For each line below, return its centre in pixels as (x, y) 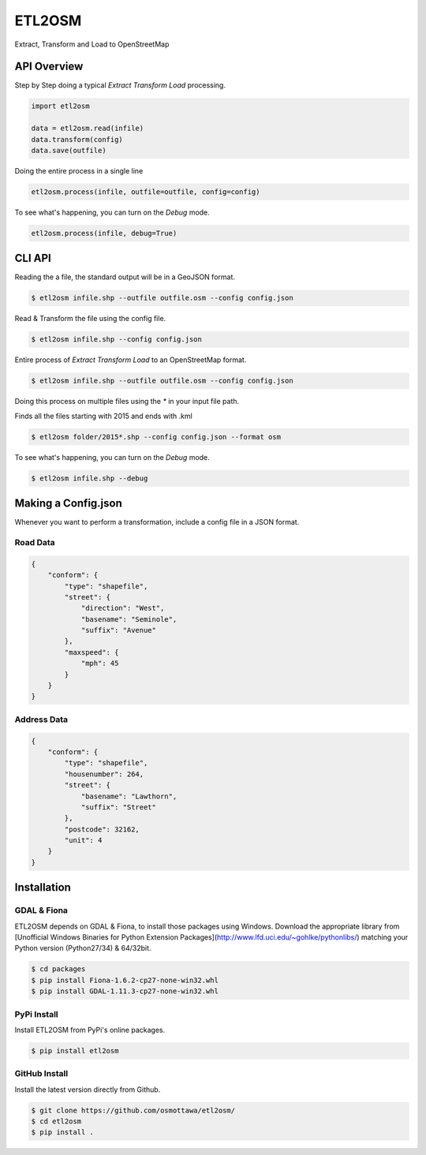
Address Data (41, 720)
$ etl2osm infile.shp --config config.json (117, 340)
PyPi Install (36, 1014)
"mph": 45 (100, 663)
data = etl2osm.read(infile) (88, 129)
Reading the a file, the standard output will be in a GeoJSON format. (125, 277)
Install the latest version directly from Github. (88, 1090)
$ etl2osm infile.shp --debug (90, 478)
